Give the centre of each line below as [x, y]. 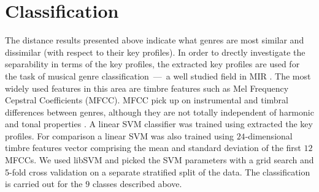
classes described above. [137, 184]
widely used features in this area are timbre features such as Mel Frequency [147, 88]
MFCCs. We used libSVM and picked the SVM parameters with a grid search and [159, 160]
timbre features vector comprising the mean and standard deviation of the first [153, 148]
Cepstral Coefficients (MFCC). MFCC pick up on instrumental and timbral [147, 100]
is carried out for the [44, 184]
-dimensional [269, 135]
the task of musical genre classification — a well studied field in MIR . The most [158, 76]
